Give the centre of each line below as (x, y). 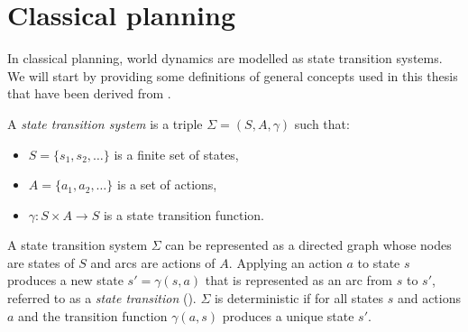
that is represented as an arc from (299, 280)
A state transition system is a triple (105, 123)
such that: (322, 123)
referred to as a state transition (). (102, 298)
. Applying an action (285, 262)
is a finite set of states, (176, 154)
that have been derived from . (89, 93)
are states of (41, 262)
